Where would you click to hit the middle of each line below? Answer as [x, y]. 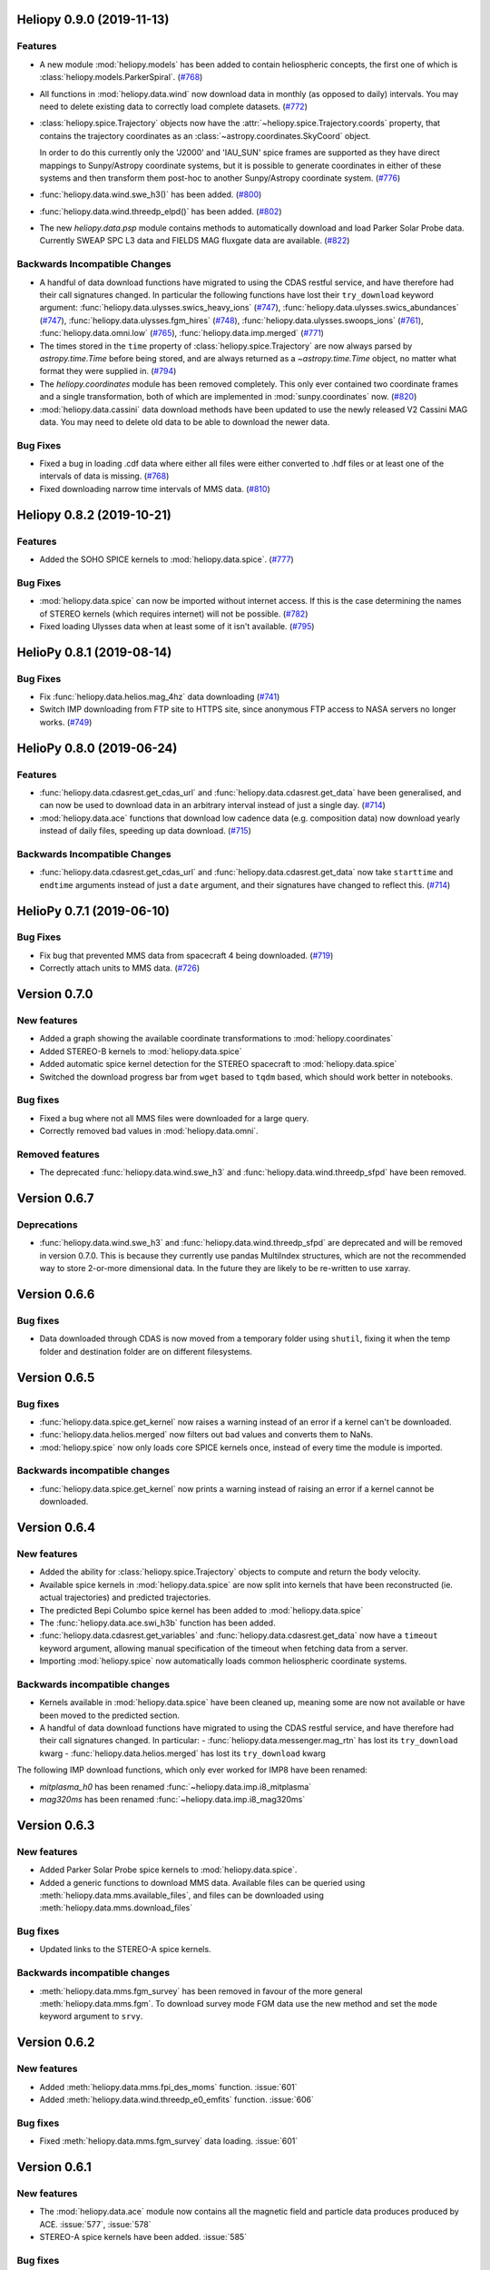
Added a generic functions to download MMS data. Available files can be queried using [202, 1882]
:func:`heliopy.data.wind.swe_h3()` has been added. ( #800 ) [151, 194]
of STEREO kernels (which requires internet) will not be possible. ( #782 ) [174, 614]
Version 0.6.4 [56, 1527]
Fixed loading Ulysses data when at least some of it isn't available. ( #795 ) [177, 626]
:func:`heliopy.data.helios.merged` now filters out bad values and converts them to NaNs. [206, 1435]
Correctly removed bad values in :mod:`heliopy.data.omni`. [149, 1131]
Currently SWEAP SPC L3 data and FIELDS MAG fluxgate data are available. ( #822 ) [195, 241]
